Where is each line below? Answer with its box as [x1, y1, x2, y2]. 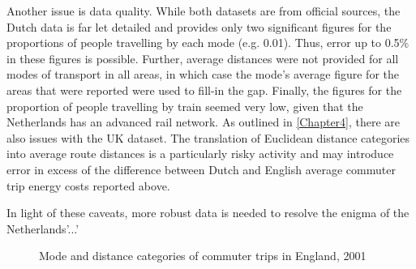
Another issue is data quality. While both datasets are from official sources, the [6, 2, 401, 19]
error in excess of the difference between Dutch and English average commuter [6, 160, 396, 177]
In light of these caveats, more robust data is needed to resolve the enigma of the [6, 204, 410, 221]
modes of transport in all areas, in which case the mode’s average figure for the [6, 66, 399, 83]
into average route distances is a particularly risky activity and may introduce [6, 145, 394, 162]
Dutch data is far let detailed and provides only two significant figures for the [6, 18, 392, 35]
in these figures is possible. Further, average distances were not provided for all [6, 49, 399, 66]
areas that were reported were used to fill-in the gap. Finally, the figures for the [6, 81, 402, 98]
